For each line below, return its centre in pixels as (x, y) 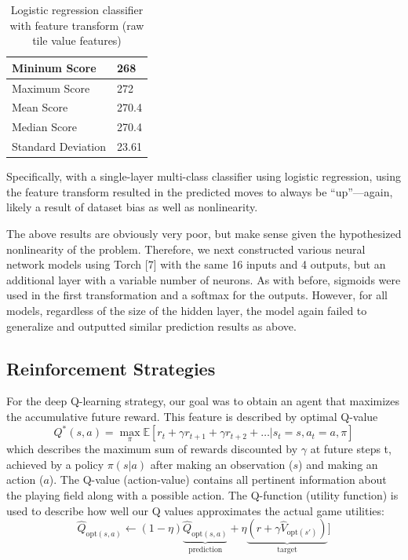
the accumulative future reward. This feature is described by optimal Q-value (192, 416)
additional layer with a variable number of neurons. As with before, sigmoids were (204, 279)
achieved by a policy (55, 464)
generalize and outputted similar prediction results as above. (151, 326)
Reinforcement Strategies (111, 368)
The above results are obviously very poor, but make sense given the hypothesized (204, 234)
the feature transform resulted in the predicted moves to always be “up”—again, (200, 191)
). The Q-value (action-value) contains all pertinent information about (218, 479)
